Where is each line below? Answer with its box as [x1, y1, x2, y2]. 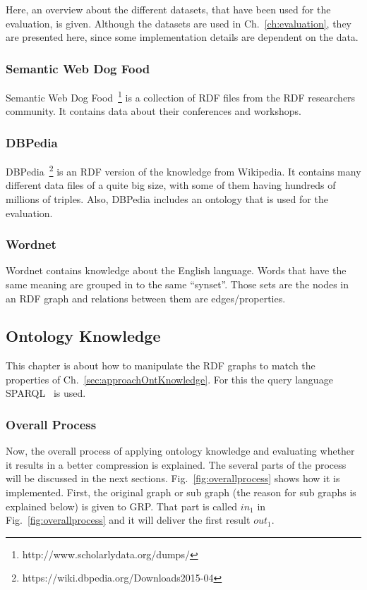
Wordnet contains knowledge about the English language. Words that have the [6, 263, 347, 278]
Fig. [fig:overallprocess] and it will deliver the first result [6, 512, 251, 527]
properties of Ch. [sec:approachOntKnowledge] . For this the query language [6, 371, 333, 386]
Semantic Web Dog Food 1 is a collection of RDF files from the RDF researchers [6, 88, 356, 104]
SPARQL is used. [6, 386, 86, 400]
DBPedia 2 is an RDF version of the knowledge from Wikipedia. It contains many [6, 162, 361, 178]
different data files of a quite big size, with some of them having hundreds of [6, 178, 336, 192]
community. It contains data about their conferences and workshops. [6, 104, 301, 118]
